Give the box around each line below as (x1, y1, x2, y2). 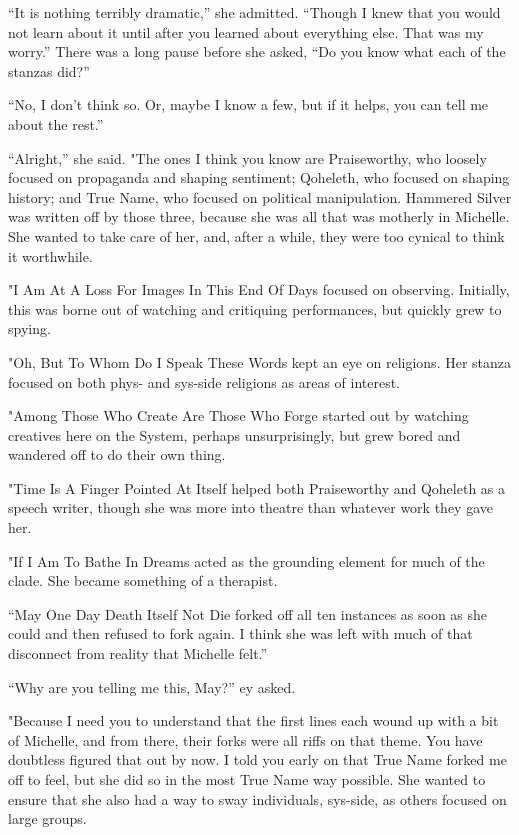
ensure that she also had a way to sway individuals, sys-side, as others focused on (8, 788, 507, 809)
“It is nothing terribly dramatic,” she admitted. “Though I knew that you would (8, 2, 501, 22)
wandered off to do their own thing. (8, 444, 226, 465)
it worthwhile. (8, 245, 93, 266)
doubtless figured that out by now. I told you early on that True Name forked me (8, 749, 507, 770)
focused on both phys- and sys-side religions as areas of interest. (8, 371, 401, 392)
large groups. (8, 808, 87, 829)
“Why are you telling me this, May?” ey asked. (8, 676, 296, 697)
